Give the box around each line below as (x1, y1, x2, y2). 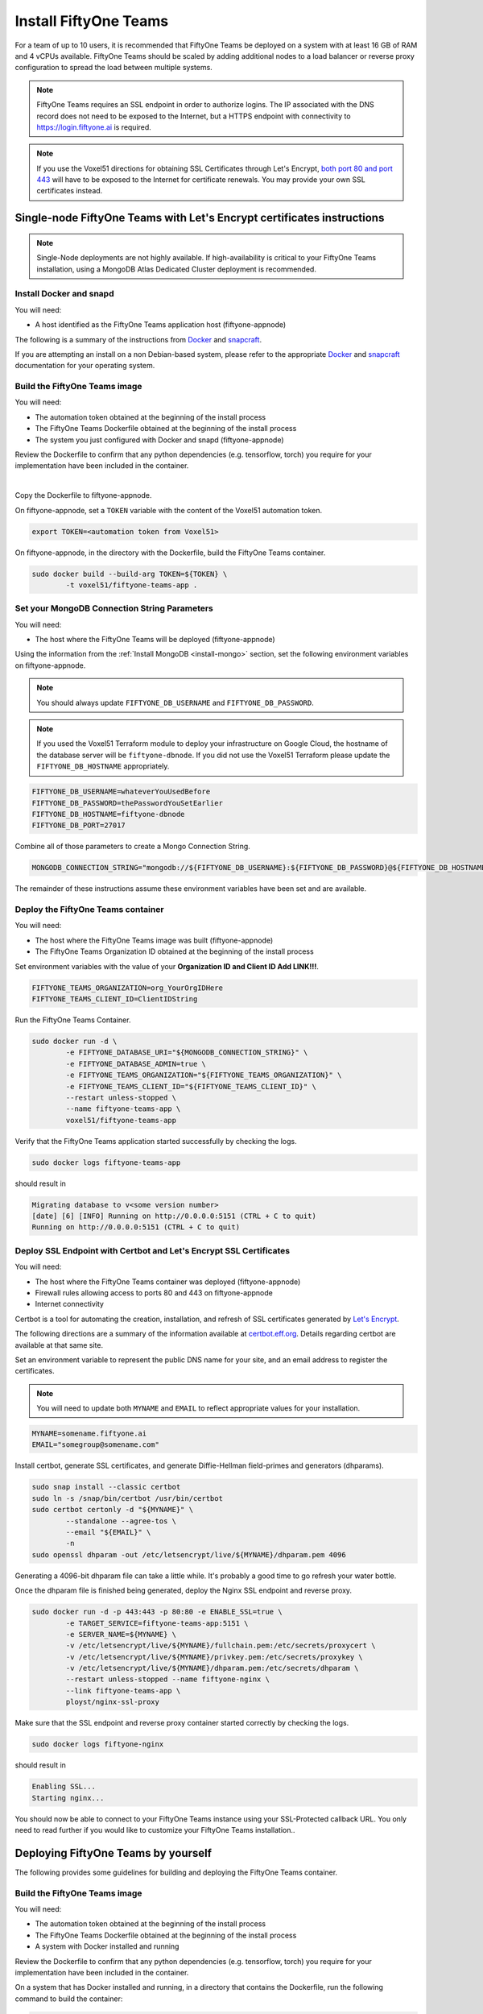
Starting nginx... (31, 1793, 105, 1802)
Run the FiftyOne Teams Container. (14, 1015, 131, 1025)
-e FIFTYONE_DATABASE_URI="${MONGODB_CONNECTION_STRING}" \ (65, 1048, 308, 1057)
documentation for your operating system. (14, 361, 155, 371)
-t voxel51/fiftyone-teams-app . (65, 580, 198, 590)
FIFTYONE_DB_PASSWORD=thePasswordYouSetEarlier (31, 798, 223, 807)
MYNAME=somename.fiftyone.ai (31, 1429, 147, 1438)
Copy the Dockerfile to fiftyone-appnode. (14, 491, 152, 500)
